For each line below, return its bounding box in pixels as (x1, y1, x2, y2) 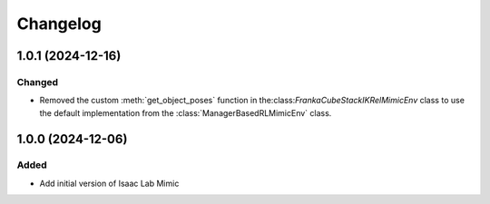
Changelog (16, 14, 102, 34)
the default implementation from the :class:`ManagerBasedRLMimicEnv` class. (39, 107, 332, 118)
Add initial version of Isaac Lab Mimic (39, 178, 180, 189)
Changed (16, 75, 59, 88)
